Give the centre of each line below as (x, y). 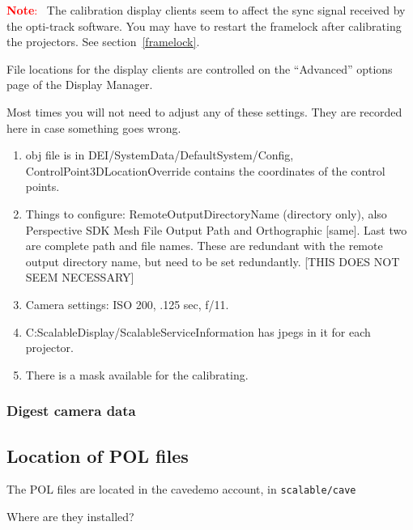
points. (43, 187)
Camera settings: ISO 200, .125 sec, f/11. (127, 304)
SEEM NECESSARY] (80, 277)
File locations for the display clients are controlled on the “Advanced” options (200, 68)
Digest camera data (71, 411)
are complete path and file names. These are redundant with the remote (204, 246)
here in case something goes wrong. (94, 127)
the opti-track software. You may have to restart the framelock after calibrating (204, 25)
